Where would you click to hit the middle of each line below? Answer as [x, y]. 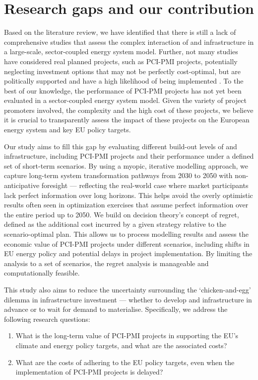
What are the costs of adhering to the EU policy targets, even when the [125, 362]
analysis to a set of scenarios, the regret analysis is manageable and [106, 263]
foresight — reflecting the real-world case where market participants [145, 185]
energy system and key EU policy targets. [67, 130]
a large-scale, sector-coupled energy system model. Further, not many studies [121, 51]
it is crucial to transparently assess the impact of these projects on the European [127, 120]
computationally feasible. [42, 273]
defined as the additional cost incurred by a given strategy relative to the [115, 224]
